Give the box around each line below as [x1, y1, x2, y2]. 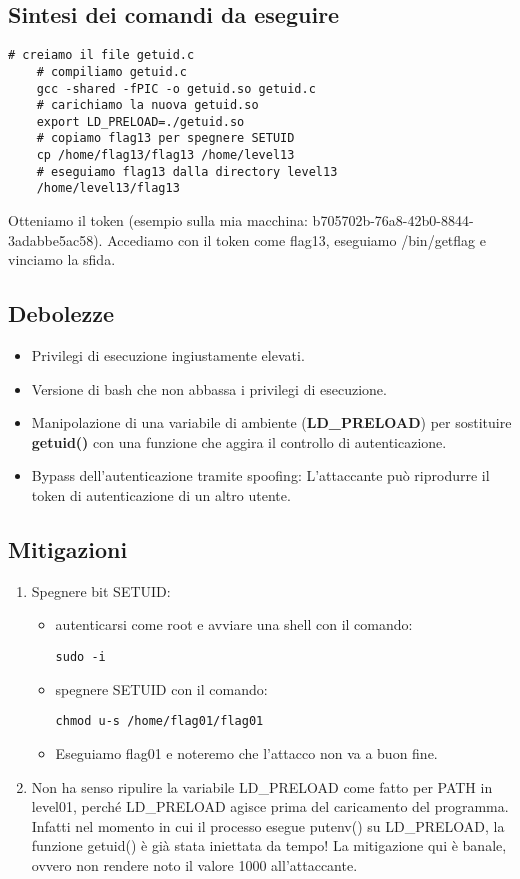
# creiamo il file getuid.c [8, 48, 195, 63]
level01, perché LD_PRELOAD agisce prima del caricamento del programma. [31, 796, 509, 817]
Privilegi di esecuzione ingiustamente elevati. [31, 345, 305, 366]
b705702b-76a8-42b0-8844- [312, 210, 474, 231]
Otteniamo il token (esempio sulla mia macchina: [8, 210, 308, 231]
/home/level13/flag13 [36, 181, 180, 196]
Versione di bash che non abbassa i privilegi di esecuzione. [31, 378, 387, 399]
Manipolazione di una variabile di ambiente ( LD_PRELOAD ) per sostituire [31, 412, 512, 433]
